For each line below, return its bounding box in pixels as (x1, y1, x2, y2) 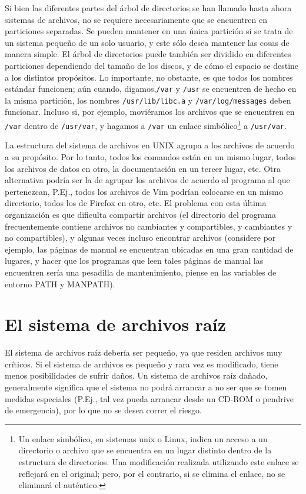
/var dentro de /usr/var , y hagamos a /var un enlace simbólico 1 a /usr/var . (5, 118, 287, 131)
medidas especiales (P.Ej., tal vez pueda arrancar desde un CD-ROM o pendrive (5, 392, 294, 405)
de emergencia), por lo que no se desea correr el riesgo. (5, 404, 202, 416)
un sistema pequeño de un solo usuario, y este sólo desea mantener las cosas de (5, 36, 290, 48)
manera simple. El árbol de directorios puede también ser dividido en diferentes (5, 48, 291, 60)
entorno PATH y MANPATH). (5, 277, 115, 290)
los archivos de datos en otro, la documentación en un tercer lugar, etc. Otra (5, 162, 281, 174)
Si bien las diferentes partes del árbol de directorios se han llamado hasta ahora (5, 2, 292, 14)
